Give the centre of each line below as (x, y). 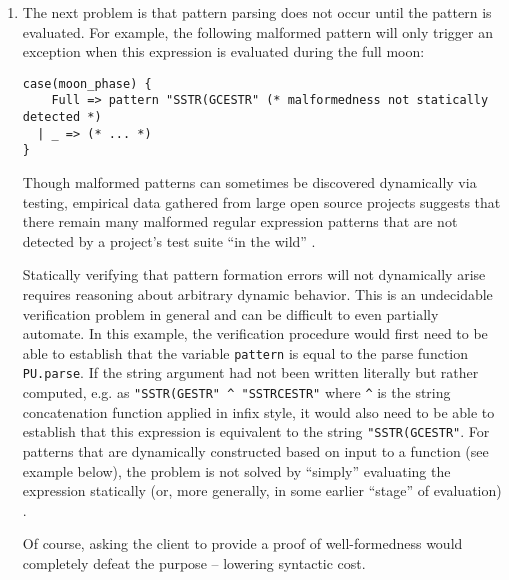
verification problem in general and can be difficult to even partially (230, 313)
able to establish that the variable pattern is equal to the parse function (245, 352)
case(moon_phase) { (87, 83)
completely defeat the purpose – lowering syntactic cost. (194, 563)
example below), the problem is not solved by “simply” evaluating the (236, 470)
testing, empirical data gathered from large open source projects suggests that (261, 201)
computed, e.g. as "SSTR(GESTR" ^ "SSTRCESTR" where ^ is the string (236, 392)
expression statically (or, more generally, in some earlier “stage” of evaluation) (262, 490)
